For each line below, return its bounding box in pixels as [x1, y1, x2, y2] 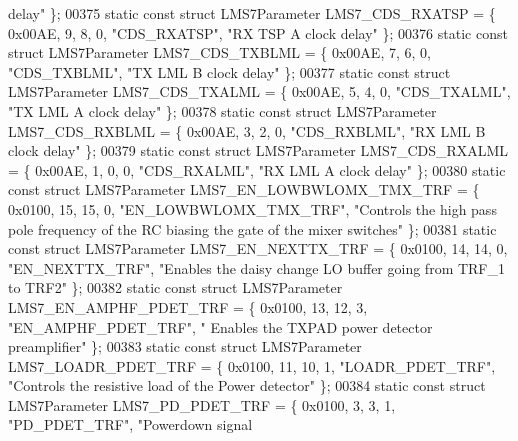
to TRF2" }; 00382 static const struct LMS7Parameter [8, 277, 343, 298]
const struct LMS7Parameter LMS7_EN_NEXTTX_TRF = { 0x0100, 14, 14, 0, [8, 238, 508, 259]
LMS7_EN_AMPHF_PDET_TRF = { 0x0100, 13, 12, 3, [8, 296, 368, 317]
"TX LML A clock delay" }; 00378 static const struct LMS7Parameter [8, 100, 437, 121]
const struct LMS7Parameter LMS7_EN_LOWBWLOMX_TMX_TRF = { [8, 179, 480, 200]
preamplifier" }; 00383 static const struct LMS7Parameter [8, 336, 362, 357]
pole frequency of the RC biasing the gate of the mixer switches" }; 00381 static [8, 218, 497, 239]
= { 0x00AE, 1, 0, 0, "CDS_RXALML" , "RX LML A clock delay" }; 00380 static [8, 159, 506, 180]
